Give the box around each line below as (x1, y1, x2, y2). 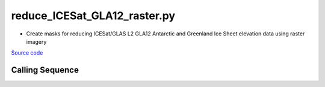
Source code (11, 49, 43, 56)
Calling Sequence (11, 65, 79, 75)
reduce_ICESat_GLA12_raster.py (11, 9, 176, 22)
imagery (26, 38, 47, 45)
